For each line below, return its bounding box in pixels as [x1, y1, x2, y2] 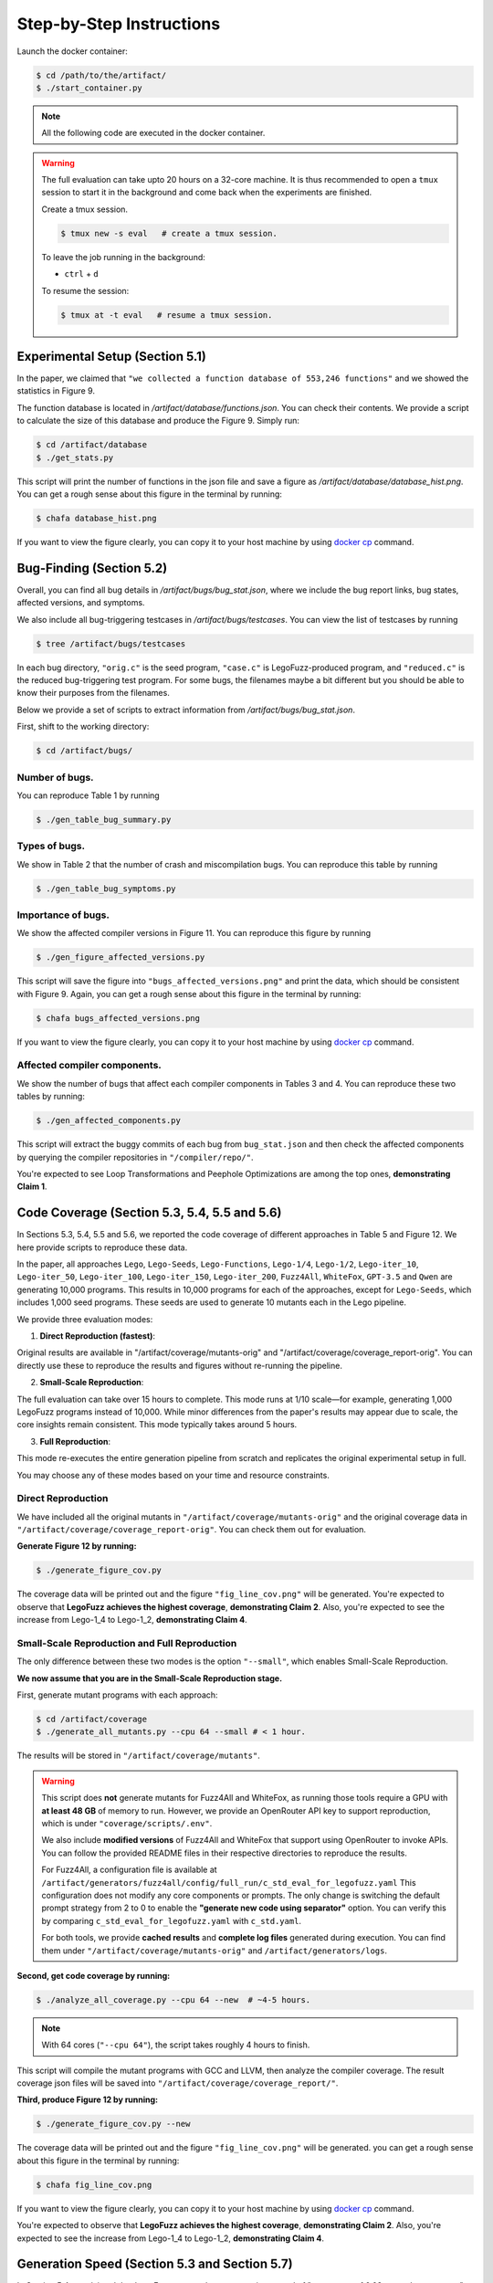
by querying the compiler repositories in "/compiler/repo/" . [16, 1152, 255, 1163]
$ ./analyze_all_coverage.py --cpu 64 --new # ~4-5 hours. [36, 1994, 311, 2004]
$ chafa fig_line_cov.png [36, 2179, 152, 2190]
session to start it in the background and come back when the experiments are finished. [41, 187, 372, 198]
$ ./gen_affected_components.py [36, 1115, 182, 1126]
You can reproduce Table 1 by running [16, 790, 160, 801]
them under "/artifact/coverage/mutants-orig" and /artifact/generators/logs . [41, 1945, 388, 1956]
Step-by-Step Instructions [16, 14, 221, 34]
